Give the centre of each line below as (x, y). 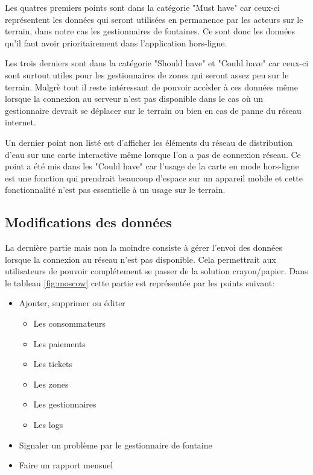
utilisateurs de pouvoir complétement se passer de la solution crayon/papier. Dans (156, 271)
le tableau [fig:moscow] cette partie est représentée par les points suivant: (140, 282)
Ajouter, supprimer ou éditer (72, 303)
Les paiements (59, 343)
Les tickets (53, 364)
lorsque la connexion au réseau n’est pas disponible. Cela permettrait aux (141, 259)
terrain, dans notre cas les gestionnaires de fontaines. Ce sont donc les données (150, 31)
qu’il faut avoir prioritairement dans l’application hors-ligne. (116, 42)
